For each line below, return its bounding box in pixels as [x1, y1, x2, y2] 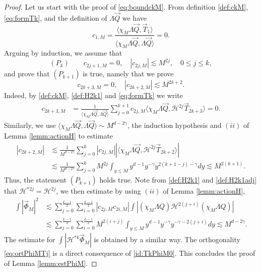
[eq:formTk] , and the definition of [4, 12, 107, 23]
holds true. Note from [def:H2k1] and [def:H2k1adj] [99, 174, 257, 185]
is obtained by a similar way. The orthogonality [94, 234, 240, 245]
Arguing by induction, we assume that [4, 48, 122, 58]
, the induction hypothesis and [127, 120, 222, 130]
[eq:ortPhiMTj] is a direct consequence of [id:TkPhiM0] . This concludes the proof [4, 248, 255, 258]
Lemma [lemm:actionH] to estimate [4, 130, 113, 141]
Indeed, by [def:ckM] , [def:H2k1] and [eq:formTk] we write [4, 90, 183, 101]
